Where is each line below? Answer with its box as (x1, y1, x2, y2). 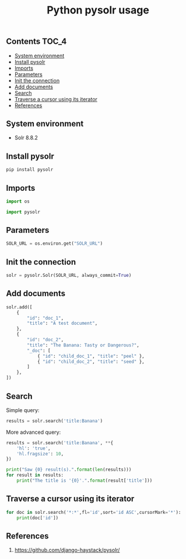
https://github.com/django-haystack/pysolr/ (14, 547, 120, 554)
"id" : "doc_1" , (27, 315, 64, 321)
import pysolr (6, 209, 41, 215)
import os (6, 198, 30, 204)
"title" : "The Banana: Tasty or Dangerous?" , (27, 342, 140, 348)
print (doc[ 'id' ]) (16, 515, 59, 521)
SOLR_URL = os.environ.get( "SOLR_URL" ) (6, 241, 103, 246)
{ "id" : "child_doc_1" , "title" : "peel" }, (37, 353, 145, 359)
